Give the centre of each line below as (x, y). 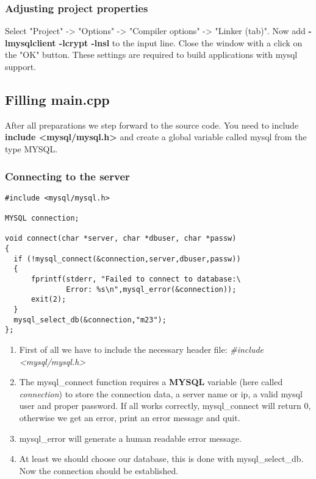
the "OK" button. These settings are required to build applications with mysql (151, 55)
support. (21, 66)
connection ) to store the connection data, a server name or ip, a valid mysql (161, 393)
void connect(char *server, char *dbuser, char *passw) (121, 239)
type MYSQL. (31, 148)
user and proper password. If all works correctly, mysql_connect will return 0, (165, 406)
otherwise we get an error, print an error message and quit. (130, 417)
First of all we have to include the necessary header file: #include (142, 349)
